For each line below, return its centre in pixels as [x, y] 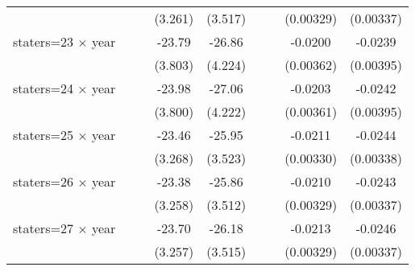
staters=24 [43, 88]
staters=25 [43, 135]
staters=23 [43, 41]
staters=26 [43, 181]
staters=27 [43, 228]
